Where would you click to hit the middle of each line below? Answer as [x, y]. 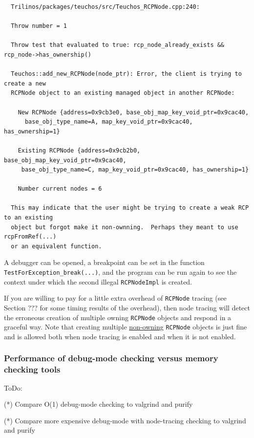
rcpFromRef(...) [30, 237]
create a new [25, 83]
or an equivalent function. [56, 246]
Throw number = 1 [39, 26]
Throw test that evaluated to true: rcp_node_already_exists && [118, 45]
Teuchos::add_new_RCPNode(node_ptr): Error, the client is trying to [126, 74]
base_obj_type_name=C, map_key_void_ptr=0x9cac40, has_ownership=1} [135, 170]
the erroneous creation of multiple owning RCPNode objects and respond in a [118, 317]
